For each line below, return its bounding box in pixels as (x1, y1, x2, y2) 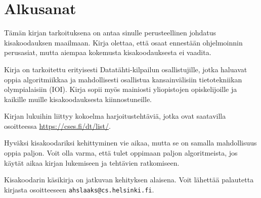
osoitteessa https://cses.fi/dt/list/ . (4, 120, 111, 131)
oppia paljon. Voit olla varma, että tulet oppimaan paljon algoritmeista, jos (4, 147, 238, 158)
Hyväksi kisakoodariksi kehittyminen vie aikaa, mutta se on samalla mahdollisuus (4, 137, 257, 148)
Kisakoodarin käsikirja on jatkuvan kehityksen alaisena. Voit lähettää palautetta (4, 174, 254, 185)
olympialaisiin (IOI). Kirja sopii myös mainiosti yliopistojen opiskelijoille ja (4, 84, 237, 94)
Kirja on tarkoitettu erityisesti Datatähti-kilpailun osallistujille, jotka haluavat (4, 64, 247, 74)
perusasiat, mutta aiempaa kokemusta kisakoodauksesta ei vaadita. (4, 47, 211, 58)
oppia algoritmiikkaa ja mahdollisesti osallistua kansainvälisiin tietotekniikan (4, 74, 242, 84)
